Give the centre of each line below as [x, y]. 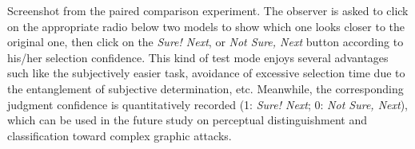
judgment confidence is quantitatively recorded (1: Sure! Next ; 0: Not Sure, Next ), [207, 104]
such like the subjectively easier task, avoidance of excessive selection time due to [206, 73]
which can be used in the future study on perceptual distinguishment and [187, 120]
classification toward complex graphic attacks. [120, 135]
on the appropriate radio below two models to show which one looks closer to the [206, 26]
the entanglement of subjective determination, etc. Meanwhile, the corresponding [206, 88]
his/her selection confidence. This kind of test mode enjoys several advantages [198, 57]
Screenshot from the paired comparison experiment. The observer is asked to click [208, 10]
